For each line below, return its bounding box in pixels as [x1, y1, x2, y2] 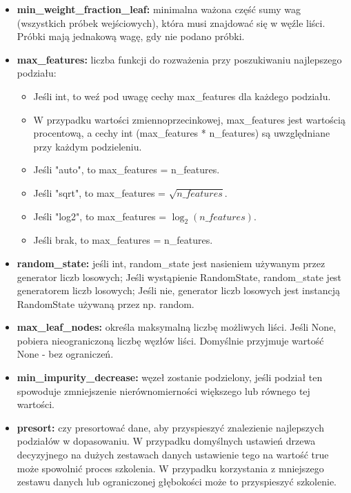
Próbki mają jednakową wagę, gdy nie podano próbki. [17, 29, 245, 43]
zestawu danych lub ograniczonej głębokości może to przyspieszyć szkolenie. [17, 474, 337, 489]
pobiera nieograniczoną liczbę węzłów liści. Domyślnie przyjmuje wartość [17, 333, 324, 347]
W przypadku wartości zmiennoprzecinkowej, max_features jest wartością [33, 112, 345, 126]
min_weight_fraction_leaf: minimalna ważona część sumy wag [17, 2, 301, 16]
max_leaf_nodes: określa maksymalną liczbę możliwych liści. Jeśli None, [17, 320, 337, 334]
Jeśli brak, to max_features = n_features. [33, 233, 213, 247]
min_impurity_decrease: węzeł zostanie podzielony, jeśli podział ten [17, 370, 323, 385]
